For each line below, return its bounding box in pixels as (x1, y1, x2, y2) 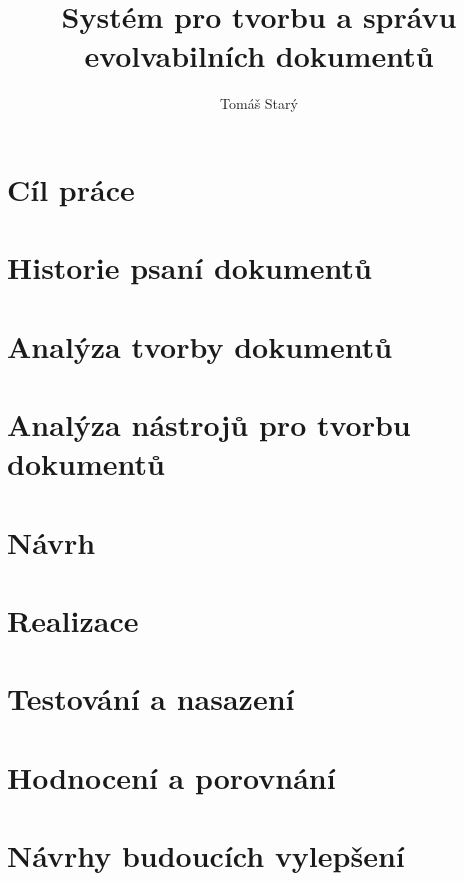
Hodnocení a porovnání (7, 756, 336, 797)
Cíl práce (7, 168, 135, 209)
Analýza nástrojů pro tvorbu (7, 404, 411, 445)
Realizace (7, 599, 139, 640)
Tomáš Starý (220, 93, 298, 114)
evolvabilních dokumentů (84, 35, 434, 76)
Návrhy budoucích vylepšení (7, 835, 405, 876)
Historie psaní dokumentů (7, 247, 372, 288)
